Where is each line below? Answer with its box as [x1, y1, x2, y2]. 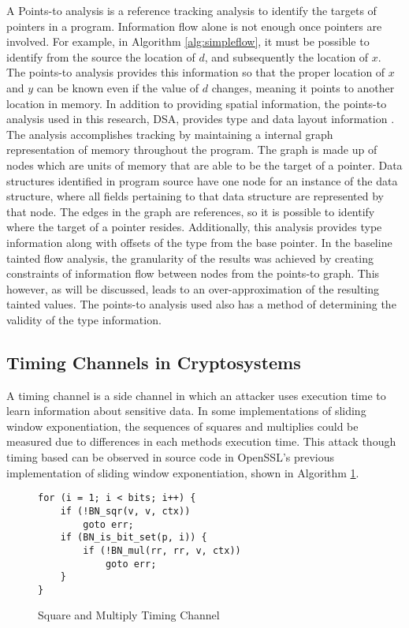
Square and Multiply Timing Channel [38, 607, 220, 623]
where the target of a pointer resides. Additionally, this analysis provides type [6, 219, 382, 235]
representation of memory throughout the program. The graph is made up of [6, 141, 377, 158]
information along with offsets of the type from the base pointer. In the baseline [6, 234, 392, 250]
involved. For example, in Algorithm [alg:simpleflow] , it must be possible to [6, 33, 370, 50]
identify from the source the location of [6, 48, 195, 65]
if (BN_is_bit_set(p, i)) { [60, 532, 207, 544]
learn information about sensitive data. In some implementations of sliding [6, 402, 366, 419]
